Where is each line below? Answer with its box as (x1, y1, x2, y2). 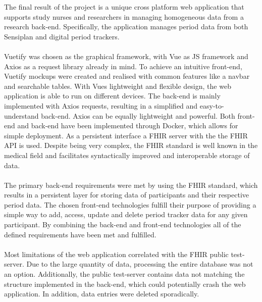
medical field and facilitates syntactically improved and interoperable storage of (4, 149, 250, 160)
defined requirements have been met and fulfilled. (4, 229, 156, 239)
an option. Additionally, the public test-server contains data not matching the (4, 269, 245, 279)
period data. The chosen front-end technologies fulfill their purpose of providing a (4, 199, 256, 210)
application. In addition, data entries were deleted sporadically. (4, 288, 199, 299)
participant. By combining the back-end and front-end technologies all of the (4, 219, 241, 230)
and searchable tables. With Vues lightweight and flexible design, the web (4, 80, 231, 91)
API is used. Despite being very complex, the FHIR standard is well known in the (4, 140, 258, 150)
